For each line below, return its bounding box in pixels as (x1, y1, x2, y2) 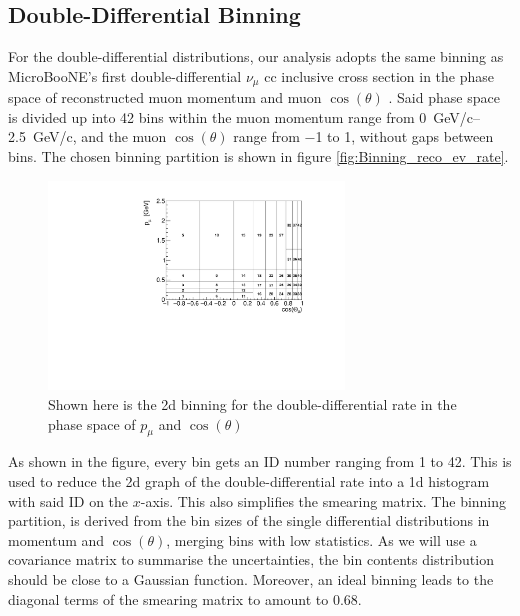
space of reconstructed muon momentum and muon (8, 87, 322, 108)
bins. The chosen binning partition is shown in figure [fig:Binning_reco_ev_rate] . (8, 146, 509, 167)
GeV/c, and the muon (32, 126, 167, 147)
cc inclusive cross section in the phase (264, 65, 495, 86)
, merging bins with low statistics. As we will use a (166, 529, 477, 550)
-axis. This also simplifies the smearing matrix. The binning (140, 490, 507, 511)
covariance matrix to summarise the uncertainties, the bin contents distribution (8, 549, 494, 570)
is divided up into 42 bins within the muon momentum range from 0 (8, 106, 427, 127)
